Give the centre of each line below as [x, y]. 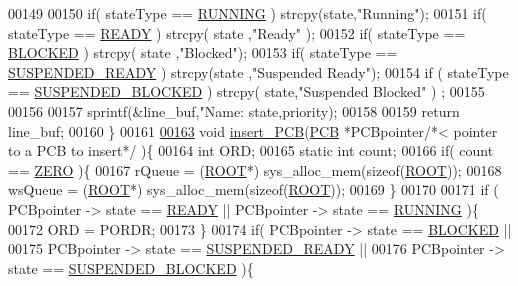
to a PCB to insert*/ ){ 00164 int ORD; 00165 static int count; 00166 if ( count [251, 150]
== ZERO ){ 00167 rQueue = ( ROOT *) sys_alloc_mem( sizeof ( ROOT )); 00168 [255, 169]
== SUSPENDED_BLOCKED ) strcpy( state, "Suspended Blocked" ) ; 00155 [246, 91]
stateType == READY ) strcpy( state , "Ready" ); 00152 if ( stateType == [237, 32]
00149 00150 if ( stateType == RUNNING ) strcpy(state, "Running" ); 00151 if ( [247, 13]
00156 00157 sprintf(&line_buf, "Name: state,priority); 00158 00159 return [234, 110]
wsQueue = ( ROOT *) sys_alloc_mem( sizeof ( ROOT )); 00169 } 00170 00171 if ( [253, 189]
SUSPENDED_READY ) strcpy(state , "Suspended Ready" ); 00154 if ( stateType [258, 71]
